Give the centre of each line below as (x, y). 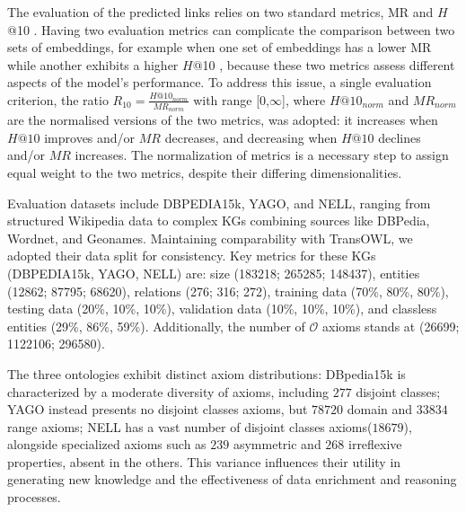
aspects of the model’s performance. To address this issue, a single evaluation (220, 82)
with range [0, (232, 99)
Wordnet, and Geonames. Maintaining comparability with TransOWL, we (210, 238)
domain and (380, 409)
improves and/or (90, 137)
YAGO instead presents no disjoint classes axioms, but (158, 409)
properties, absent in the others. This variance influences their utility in (204, 461)
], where (304, 99)
